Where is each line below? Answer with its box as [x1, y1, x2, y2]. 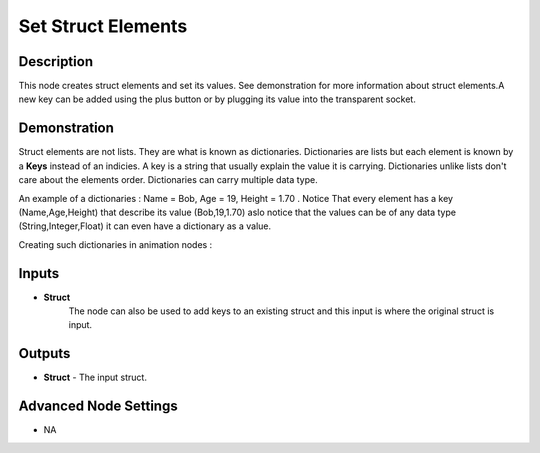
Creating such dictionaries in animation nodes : [18, 238, 213, 250]
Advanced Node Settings [18, 398, 179, 415]
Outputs [18, 345, 71, 362]
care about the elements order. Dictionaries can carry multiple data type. [18, 174, 319, 186]
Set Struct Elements [18, 15, 188, 37]
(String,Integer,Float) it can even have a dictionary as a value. [18, 220, 272, 232]
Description [18, 53, 94, 70]
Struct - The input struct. [43, 371, 147, 384]
